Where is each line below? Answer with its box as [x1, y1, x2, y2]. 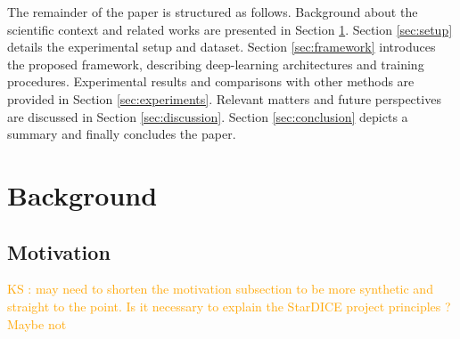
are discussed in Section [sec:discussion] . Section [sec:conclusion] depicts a [7, 107, 408, 125]
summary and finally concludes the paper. [7, 125, 236, 143]
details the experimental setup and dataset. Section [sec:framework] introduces [7, 37, 436, 56]
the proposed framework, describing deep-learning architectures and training [7, 54, 424, 73]
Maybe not [7, 314, 67, 333]
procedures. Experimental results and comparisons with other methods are [7, 72, 415, 91]
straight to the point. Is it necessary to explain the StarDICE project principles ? [7, 296, 451, 315]
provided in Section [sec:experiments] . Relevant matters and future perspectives [7, 89, 441, 108]
